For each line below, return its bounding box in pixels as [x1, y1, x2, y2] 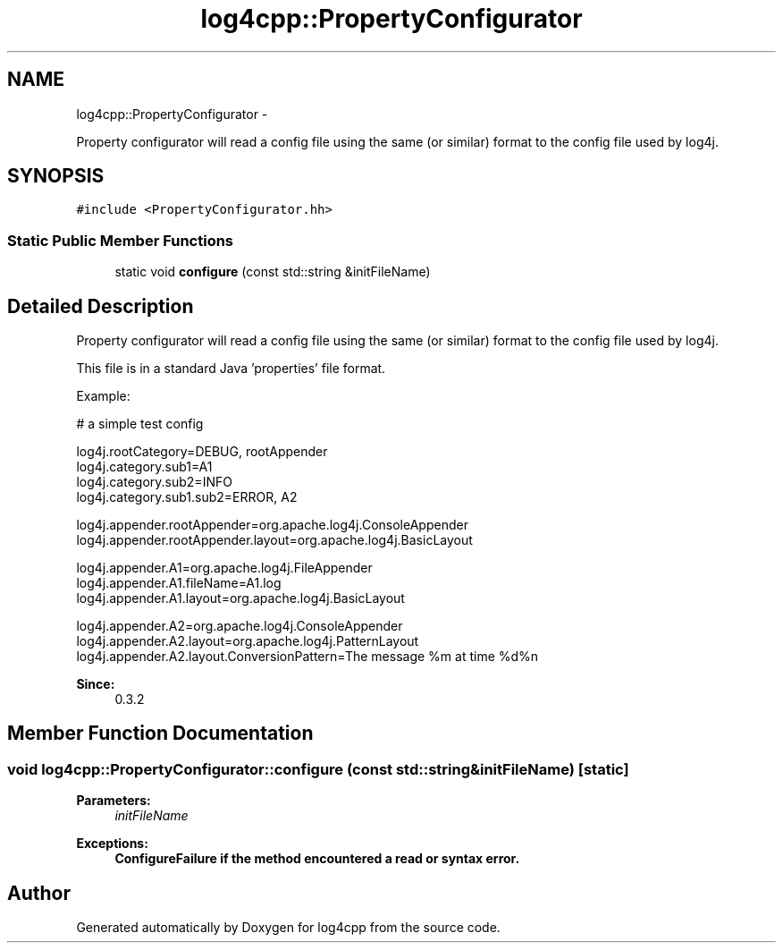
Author [7, 881, 71, 904]
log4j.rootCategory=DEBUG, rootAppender [76, 444, 328, 460]
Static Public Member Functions [7, 231, 234, 250]
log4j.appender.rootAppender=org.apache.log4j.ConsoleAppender [76, 517, 468, 533]
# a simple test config [76, 416, 204, 432]
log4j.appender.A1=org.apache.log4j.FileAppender [76, 560, 373, 576]
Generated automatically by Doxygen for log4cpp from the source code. [76, 920, 501, 936]
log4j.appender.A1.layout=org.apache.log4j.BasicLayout [76, 590, 405, 606]
